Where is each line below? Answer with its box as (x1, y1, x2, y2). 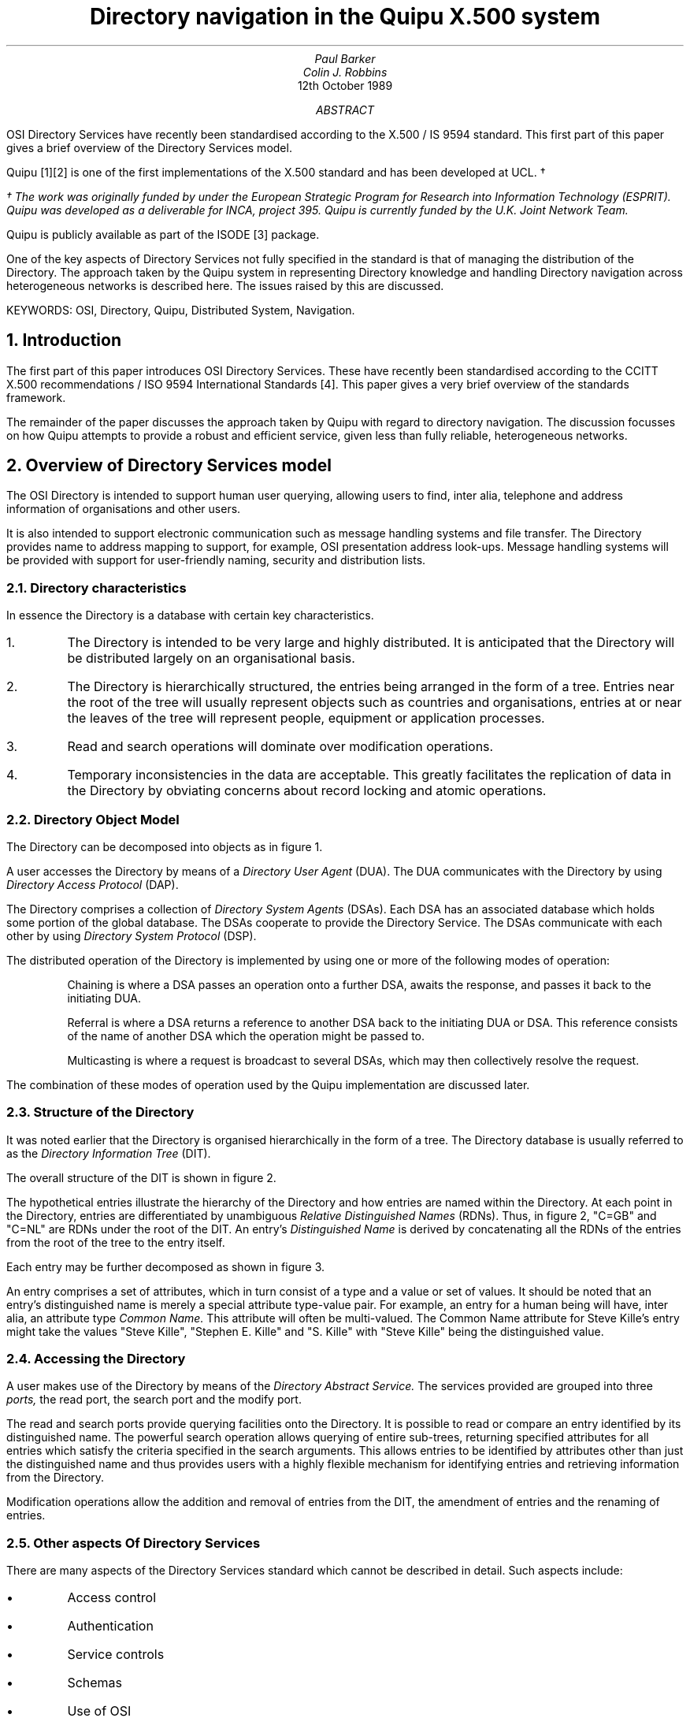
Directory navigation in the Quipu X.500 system (89, 3, 601, 30)
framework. (6, 390, 66, 404)
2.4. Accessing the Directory (6, 1351, 186, 1367)
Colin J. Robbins (302, 65, 388, 79)
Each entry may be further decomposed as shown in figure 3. (6, 1259, 325, 1274)
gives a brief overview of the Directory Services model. (6, 140, 292, 154)
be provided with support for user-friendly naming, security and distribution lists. (6, 553, 426, 567)
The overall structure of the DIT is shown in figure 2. (6, 1170, 276, 1184)
